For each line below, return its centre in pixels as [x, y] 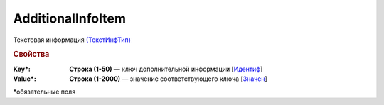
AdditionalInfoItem [69, 18]
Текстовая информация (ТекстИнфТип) [72, 40]
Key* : [22, 69]
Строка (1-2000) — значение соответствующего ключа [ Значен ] [169, 79]
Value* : [25, 79]
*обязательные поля [44, 92]
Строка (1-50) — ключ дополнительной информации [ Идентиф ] [166, 69]
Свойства [31, 55]
